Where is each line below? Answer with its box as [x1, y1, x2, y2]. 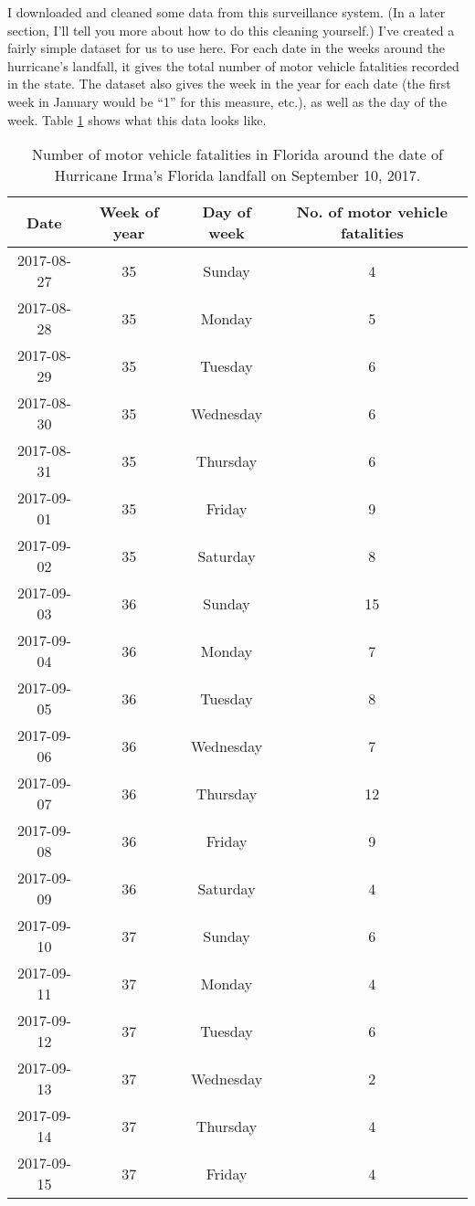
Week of [99, 201, 159, 223]
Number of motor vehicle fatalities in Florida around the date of [32, 143, 443, 165]
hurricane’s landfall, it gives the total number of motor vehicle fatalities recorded [7, 56, 459, 75]
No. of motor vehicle [296, 201, 448, 223]
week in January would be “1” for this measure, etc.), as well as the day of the [7, 91, 447, 111]
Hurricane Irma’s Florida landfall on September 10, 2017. [54, 164, 421, 186]
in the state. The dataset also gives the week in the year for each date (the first [7, 74, 451, 93]
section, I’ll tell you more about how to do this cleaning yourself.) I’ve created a [7, 20, 455, 39]
